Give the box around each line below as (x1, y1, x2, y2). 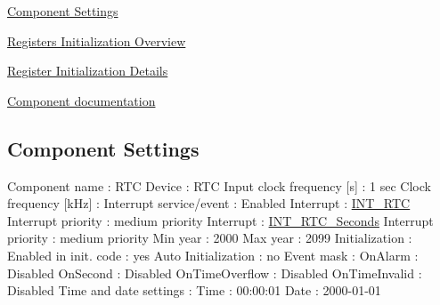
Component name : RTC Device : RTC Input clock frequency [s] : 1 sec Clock (7, 176, 431, 195)
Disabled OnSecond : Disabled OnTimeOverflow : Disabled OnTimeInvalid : (7, 263, 422, 282)
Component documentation (7, 91, 156, 109)
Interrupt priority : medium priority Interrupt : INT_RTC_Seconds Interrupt (7, 211, 434, 229)
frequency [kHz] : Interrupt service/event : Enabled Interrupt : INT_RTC (7, 194, 411, 213)
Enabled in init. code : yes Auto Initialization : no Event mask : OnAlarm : (7, 245, 419, 264)
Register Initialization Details (7, 61, 168, 80)
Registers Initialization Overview (7, 31, 186, 50)
